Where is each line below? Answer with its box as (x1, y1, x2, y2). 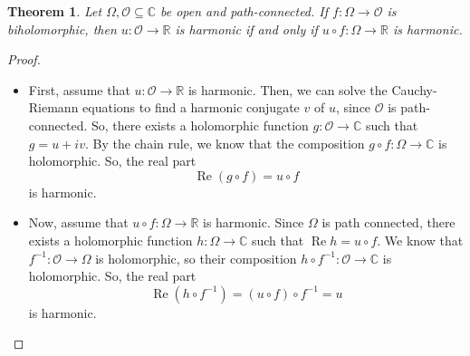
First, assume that (28, 80, 130, 99)
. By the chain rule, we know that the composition (84, 133, 365, 152)
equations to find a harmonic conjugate (82, 98, 300, 117)
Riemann (28, 98, 79, 117)
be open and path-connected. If (160, 2, 329, 20)
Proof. (7, 50, 41, 69)
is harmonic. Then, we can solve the (187, 80, 388, 99)
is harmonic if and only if (175, 19, 318, 38)
